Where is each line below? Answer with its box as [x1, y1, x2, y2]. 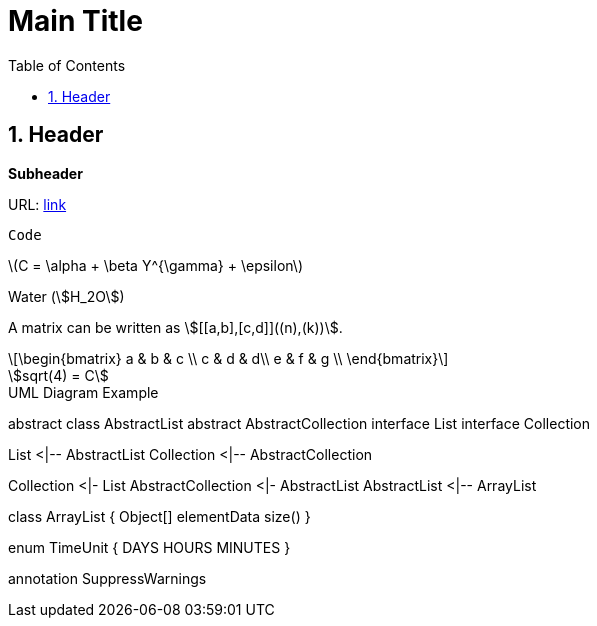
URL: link [8, 195, 67, 213]
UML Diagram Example [8, 383, 159, 401]
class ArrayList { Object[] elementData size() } [8, 507, 311, 525]
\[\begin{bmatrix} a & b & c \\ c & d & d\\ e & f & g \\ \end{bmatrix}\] [8, 349, 449, 367]
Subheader [8, 164, 83, 182]
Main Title [8, 4, 143, 38]
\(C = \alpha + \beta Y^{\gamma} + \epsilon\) [8, 256, 303, 274]
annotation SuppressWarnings [8, 569, 207, 587]
